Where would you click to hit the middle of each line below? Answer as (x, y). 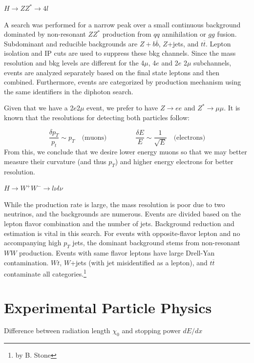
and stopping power (151, 331)
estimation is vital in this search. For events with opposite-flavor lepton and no (122, 233)
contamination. (26, 262)
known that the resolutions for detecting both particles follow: (97, 117)
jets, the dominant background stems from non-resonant (156, 243)
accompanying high (33, 243)
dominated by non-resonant (45, 34)
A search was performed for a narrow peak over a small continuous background (122, 24)
